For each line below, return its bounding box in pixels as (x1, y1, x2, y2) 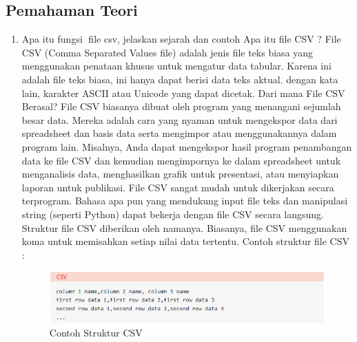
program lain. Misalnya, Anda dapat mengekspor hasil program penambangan (21, 139, 352, 153)
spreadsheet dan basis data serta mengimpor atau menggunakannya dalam (21, 126, 337, 140)
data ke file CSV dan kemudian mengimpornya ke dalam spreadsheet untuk (21, 153, 341, 167)
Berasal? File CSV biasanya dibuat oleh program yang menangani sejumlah (21, 99, 341, 114)
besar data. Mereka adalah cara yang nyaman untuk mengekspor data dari (21, 112, 338, 127)
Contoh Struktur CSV (49, 325, 143, 339)
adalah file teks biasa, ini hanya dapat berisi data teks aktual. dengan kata (21, 72, 338, 86)
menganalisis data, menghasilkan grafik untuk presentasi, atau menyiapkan (21, 167, 339, 181)
